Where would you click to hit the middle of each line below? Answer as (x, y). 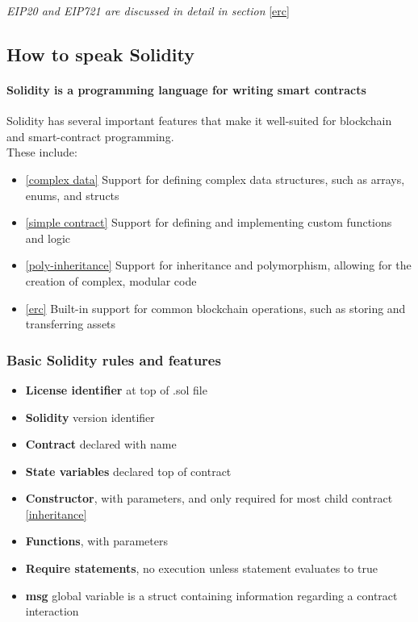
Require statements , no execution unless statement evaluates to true (201, 568)
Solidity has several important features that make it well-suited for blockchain (199, 121)
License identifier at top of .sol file (116, 389)
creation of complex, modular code (111, 280)
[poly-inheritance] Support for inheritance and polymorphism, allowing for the (218, 265)
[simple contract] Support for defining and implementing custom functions (209, 222)
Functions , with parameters (96, 541)
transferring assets (71, 324)
